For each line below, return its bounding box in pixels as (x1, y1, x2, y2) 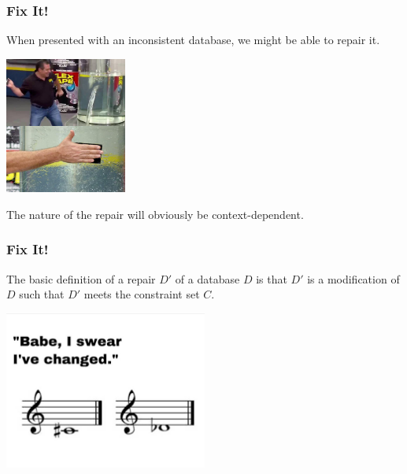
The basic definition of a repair (6, 270, 156, 287)
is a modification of (307, 270, 400, 287)
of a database (175, 270, 240, 287)
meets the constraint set (83, 286, 200, 302)
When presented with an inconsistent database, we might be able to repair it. (6, 31, 380, 48)
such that (19, 286, 65, 302)
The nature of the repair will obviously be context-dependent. (6, 206, 304, 222)
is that (256, 270, 287, 287)
